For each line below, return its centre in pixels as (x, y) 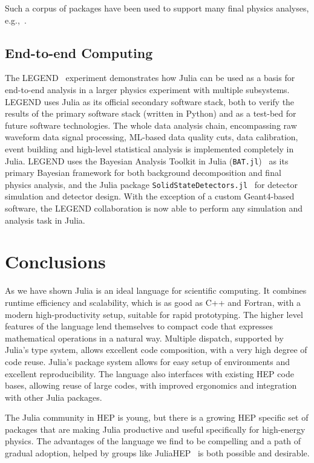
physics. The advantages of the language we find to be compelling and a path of (153, 441)
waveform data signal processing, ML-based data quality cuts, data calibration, (152, 137)
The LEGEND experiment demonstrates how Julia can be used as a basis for (150, 78)
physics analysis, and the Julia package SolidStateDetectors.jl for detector (151, 184)
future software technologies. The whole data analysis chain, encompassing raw (151, 125)
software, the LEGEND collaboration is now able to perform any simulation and (154, 208)
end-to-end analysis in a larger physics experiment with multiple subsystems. (147, 89)
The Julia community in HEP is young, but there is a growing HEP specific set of (157, 417)
